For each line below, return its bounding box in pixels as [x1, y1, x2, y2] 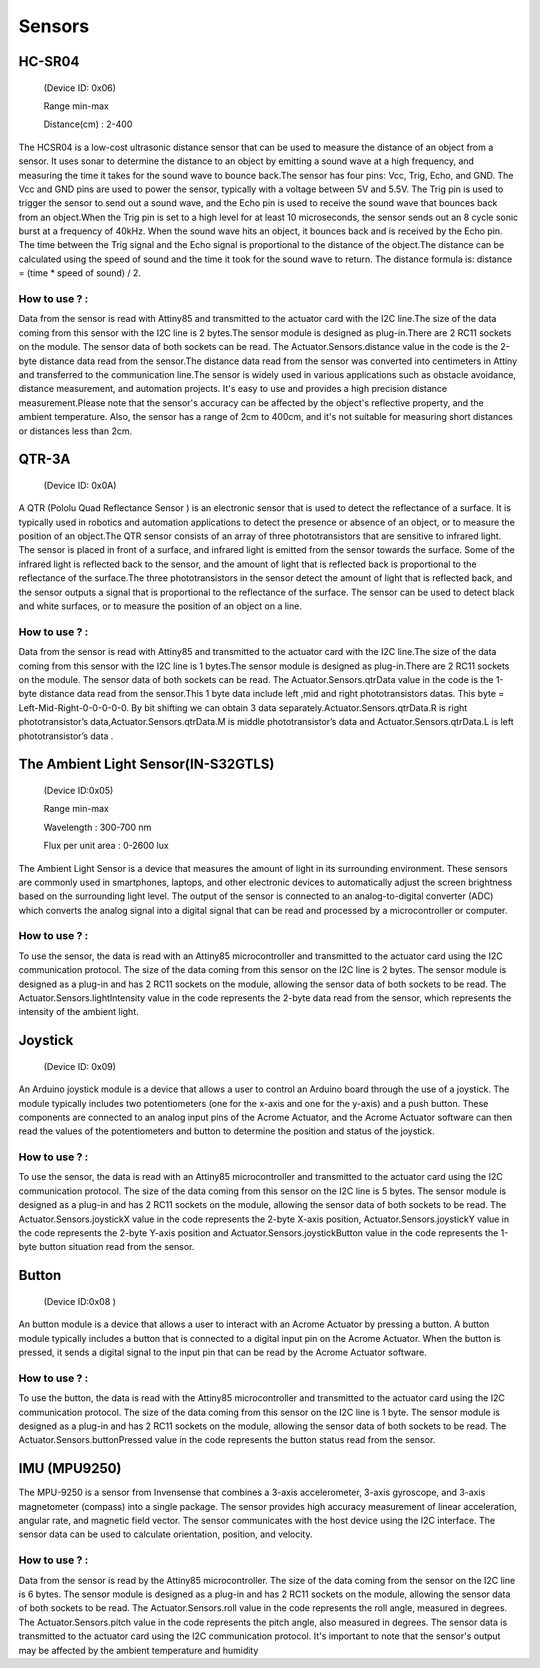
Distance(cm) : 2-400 [43, 118, 133, 130]
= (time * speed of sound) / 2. [18, 267, 142, 279]
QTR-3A [18, 451, 71, 468]
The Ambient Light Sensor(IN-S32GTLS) [18, 756, 275, 773]
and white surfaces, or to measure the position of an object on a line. [18, 600, 302, 612]
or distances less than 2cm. [18, 425, 133, 437]
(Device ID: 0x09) [43, 1060, 117, 1072]
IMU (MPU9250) [18, 1460, 122, 1477]
